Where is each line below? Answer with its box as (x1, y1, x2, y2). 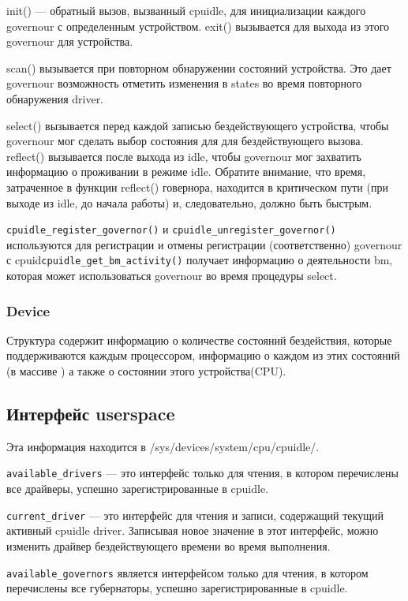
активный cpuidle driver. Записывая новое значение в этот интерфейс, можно (6, 522, 379, 539)
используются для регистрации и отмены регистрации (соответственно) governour (6, 236, 402, 252)
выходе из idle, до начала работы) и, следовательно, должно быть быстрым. (6, 194, 372, 211)
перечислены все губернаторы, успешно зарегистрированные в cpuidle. (6, 580, 348, 596)
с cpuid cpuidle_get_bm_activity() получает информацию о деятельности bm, (6, 252, 393, 268)
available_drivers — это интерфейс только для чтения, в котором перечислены (6, 465, 399, 481)
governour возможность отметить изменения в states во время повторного (6, 75, 362, 91)
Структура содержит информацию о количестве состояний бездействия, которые (6, 331, 392, 348)
